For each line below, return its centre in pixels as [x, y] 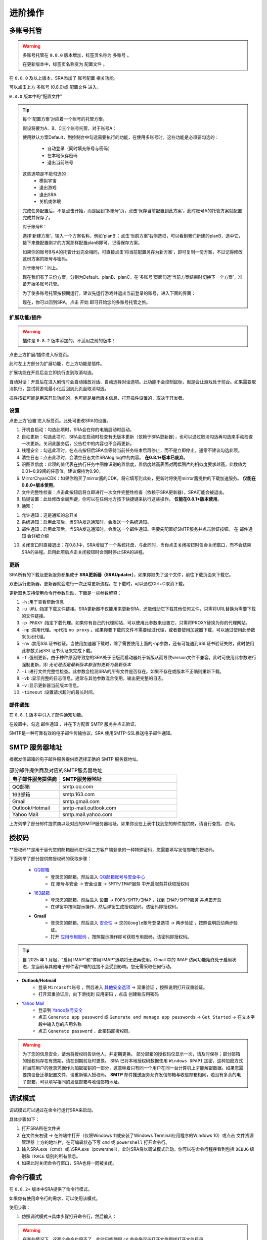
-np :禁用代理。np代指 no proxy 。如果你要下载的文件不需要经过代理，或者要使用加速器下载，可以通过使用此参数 [138, 629]
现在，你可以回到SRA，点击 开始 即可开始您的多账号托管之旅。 [87, 302]
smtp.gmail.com [81, 801]
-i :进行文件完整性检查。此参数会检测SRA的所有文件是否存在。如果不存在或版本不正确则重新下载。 [123, 671]
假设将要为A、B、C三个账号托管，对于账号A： [70, 128]
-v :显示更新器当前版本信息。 [51, 685]
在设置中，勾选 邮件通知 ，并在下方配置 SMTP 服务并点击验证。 [74, 724]
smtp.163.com [79, 794]
